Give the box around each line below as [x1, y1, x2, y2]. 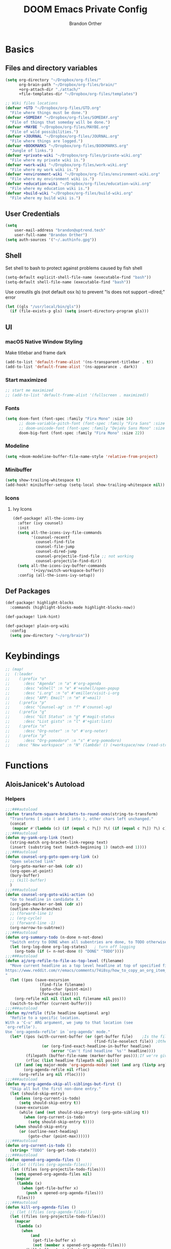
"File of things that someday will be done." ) [10, 120, 110, 125]
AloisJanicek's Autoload [5, 780, 85, 789]
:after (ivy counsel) [17, 521, 64, 526]
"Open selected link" [10, 859, 56, 864]
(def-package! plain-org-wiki [5, 623, 70, 629]
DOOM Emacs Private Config [23, 4, 148, 15]
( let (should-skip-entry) [10, 1091, 65, 1096]
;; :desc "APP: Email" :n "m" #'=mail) [5, 695, 101, 700]
